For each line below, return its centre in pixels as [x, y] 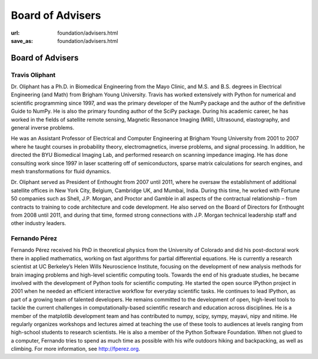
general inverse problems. [43, 128]
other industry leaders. [39, 223]
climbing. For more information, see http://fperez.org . [76, 349]
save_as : [22, 41]
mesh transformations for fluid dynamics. [61, 171]
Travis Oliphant [33, 75]
